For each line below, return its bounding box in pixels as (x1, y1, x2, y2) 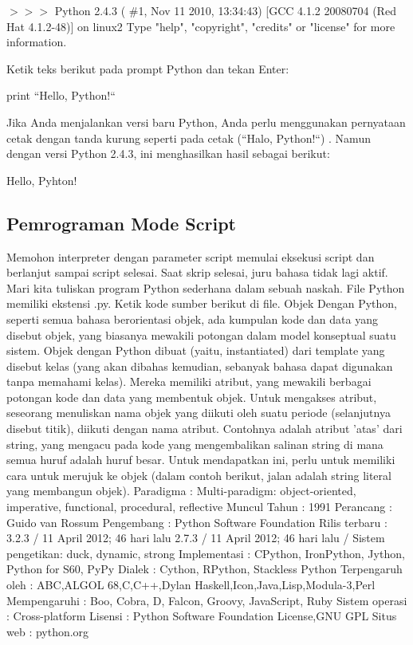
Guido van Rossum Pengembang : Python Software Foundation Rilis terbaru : (6, 513, 387, 530)
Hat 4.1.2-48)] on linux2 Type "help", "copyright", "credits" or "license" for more (6, 18, 395, 34)
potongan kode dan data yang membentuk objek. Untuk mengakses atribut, (6, 388, 377, 405)
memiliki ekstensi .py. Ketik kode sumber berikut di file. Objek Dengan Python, (6, 295, 397, 312)
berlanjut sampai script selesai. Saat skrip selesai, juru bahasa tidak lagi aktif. (6, 264, 388, 281)
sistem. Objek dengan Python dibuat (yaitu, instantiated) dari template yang (6, 342, 385, 359)
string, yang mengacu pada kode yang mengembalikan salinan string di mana (6, 435, 383, 452)
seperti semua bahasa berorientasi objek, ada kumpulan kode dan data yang (6, 310, 378, 327)
